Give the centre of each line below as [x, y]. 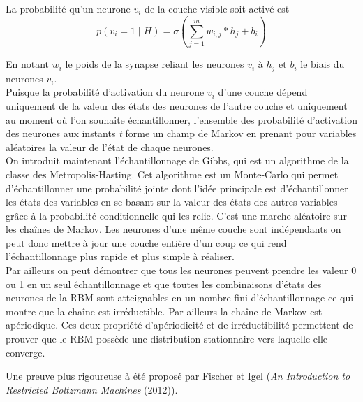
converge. [25, 352]
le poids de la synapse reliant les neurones [155, 64]
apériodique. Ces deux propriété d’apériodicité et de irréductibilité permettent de [179, 325]
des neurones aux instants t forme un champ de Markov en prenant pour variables [181, 133]
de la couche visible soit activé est [217, 8]
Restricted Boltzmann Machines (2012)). [92, 389]
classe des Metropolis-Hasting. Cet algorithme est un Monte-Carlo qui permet [172, 174]
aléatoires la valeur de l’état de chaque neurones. [110, 146]
